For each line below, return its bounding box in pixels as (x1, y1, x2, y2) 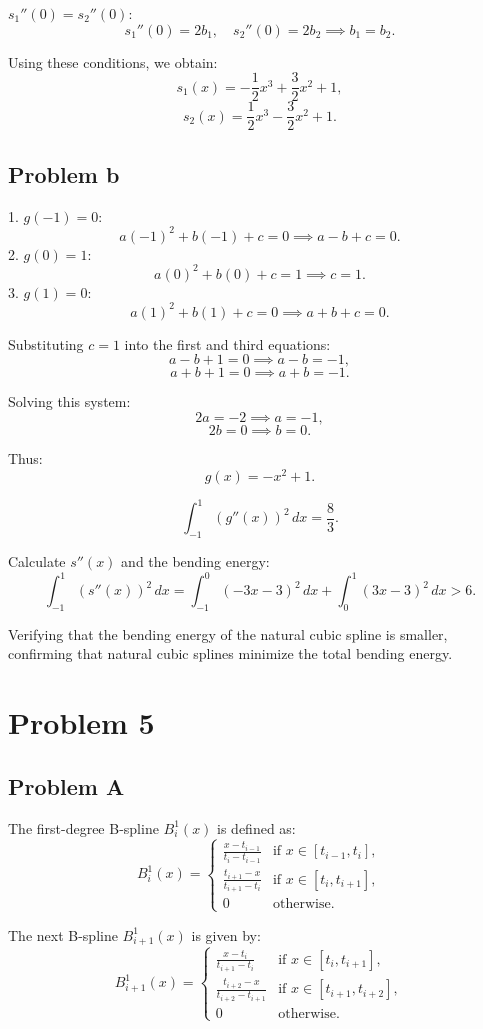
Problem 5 (8, 702, 155, 743)
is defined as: (217, 817, 296, 838)
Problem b (8, 158, 120, 189)
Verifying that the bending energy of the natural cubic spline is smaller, (8, 623, 448, 644)
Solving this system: (8, 391, 131, 412)
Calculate (8, 550, 66, 571)
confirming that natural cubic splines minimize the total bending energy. (8, 643, 453, 664)
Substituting (8, 333, 84, 354)
